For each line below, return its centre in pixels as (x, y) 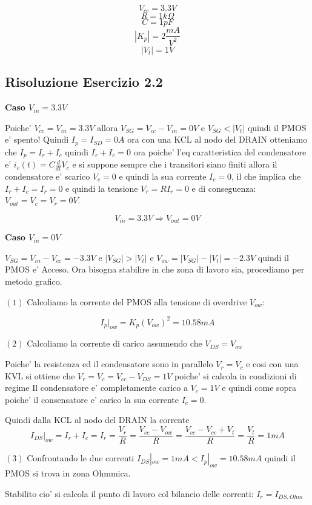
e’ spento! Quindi (37, 139)
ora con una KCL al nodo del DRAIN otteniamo (217, 139)
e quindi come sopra (259, 388)
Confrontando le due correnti (81, 458)
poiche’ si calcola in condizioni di (236, 375)
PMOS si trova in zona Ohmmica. (68, 473)
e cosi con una (272, 364)
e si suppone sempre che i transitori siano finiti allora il (175, 164)
